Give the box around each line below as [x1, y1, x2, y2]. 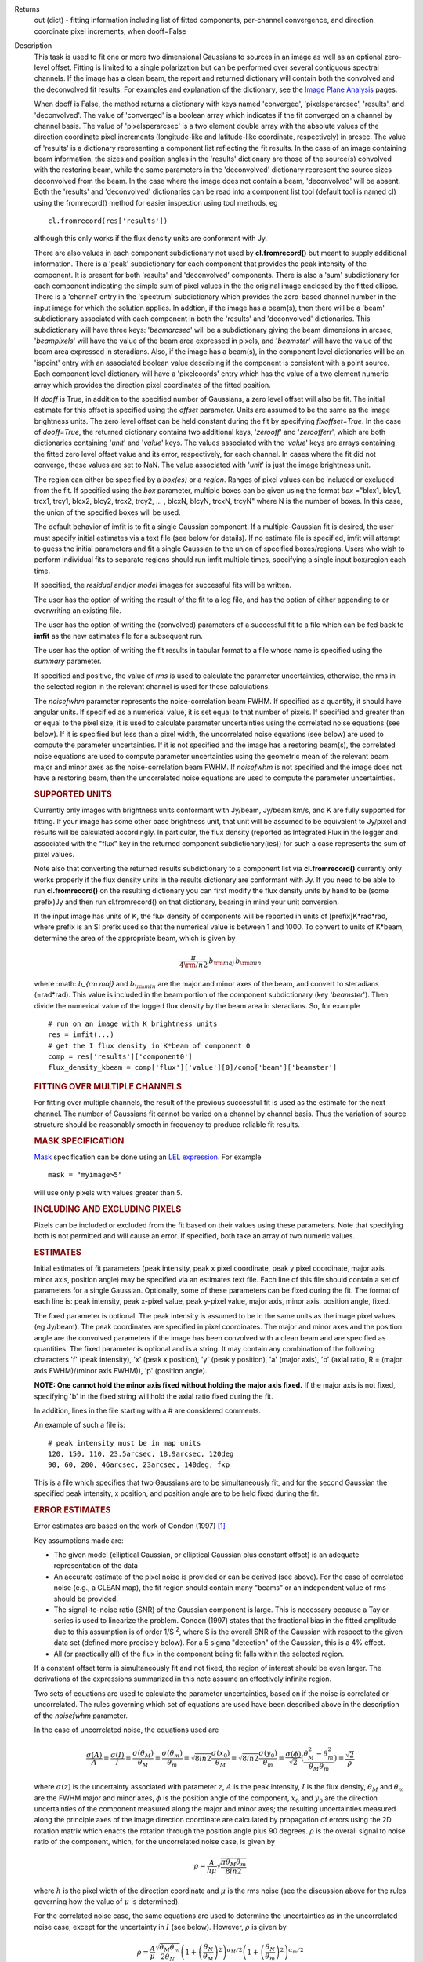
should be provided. [53, 1594, 119, 1603]
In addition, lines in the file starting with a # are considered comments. [34, 1406, 262, 1415]
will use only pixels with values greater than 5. [34, 1187, 183, 1197]
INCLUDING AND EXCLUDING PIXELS [34, 1203, 182, 1214]
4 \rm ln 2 [179, 960, 208, 969]
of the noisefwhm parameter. [34, 1711, 128, 1720]
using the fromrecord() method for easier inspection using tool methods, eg [34, 198, 278, 207]
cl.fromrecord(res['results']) [48, 217, 168, 225]
